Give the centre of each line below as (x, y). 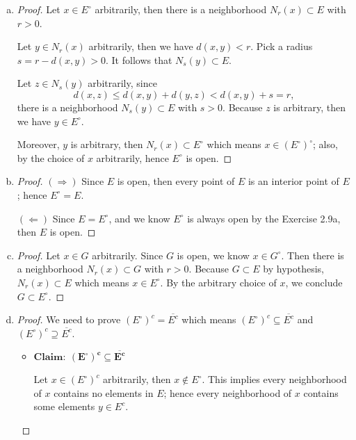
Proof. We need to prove (69, 319)
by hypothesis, (294, 269)
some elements (64, 406)
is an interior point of (293, 181)
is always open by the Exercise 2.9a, (264, 218)
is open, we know (213, 255)
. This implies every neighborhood (274, 379)
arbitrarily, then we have (141, 46)
